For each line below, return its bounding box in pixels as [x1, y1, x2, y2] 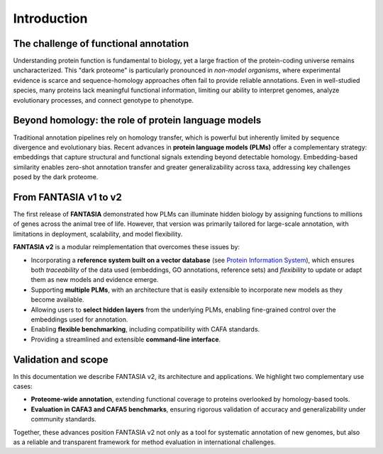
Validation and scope [13, 353, 109, 365]
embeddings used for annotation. [30, 315, 128, 324]
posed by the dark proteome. [13, 173, 99, 181]
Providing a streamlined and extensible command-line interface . [30, 335, 221, 344]
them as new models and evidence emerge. [30, 276, 159, 284]
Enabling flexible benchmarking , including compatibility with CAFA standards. [30, 325, 260, 334]
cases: [13, 382, 33, 390]
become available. [30, 295, 84, 304]
